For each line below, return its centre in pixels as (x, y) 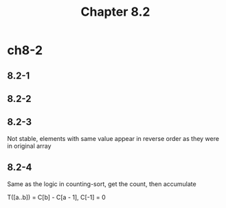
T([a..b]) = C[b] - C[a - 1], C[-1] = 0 (57, 197)
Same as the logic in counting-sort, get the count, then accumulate (102, 184)
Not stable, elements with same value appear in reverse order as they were (113, 138)
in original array (29, 146)
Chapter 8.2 (115, 12)
